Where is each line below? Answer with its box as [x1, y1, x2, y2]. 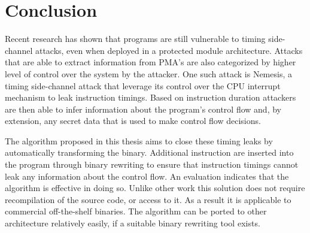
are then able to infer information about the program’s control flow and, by [5, 102, 281, 115]
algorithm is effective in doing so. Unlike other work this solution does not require [5, 181, 305, 194]
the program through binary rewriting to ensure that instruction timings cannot [5, 158, 299, 171]
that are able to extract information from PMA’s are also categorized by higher [5, 56, 296, 68]
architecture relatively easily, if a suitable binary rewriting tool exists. [5, 217, 260, 229]
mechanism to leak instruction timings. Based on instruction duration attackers [5, 91, 296, 104]
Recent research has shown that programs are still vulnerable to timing [5, 32, 266, 45]
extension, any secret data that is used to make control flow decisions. [5, 114, 261, 127]
